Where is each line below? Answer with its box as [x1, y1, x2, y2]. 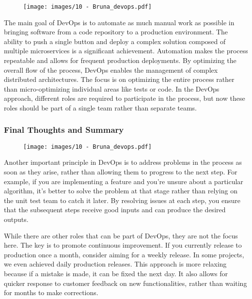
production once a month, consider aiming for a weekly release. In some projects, [4, 249, 244, 259]
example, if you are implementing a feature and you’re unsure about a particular [4, 176, 243, 186]
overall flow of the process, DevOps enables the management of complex [4, 64, 218, 75]
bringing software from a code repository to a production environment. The [4, 27, 228, 37]
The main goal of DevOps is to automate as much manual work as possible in [4, 17, 235, 27]
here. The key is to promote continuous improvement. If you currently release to [4, 240, 242, 250]
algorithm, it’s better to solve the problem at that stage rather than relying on [4, 186, 237, 196]
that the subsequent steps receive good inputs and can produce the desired [4, 205, 226, 215]
